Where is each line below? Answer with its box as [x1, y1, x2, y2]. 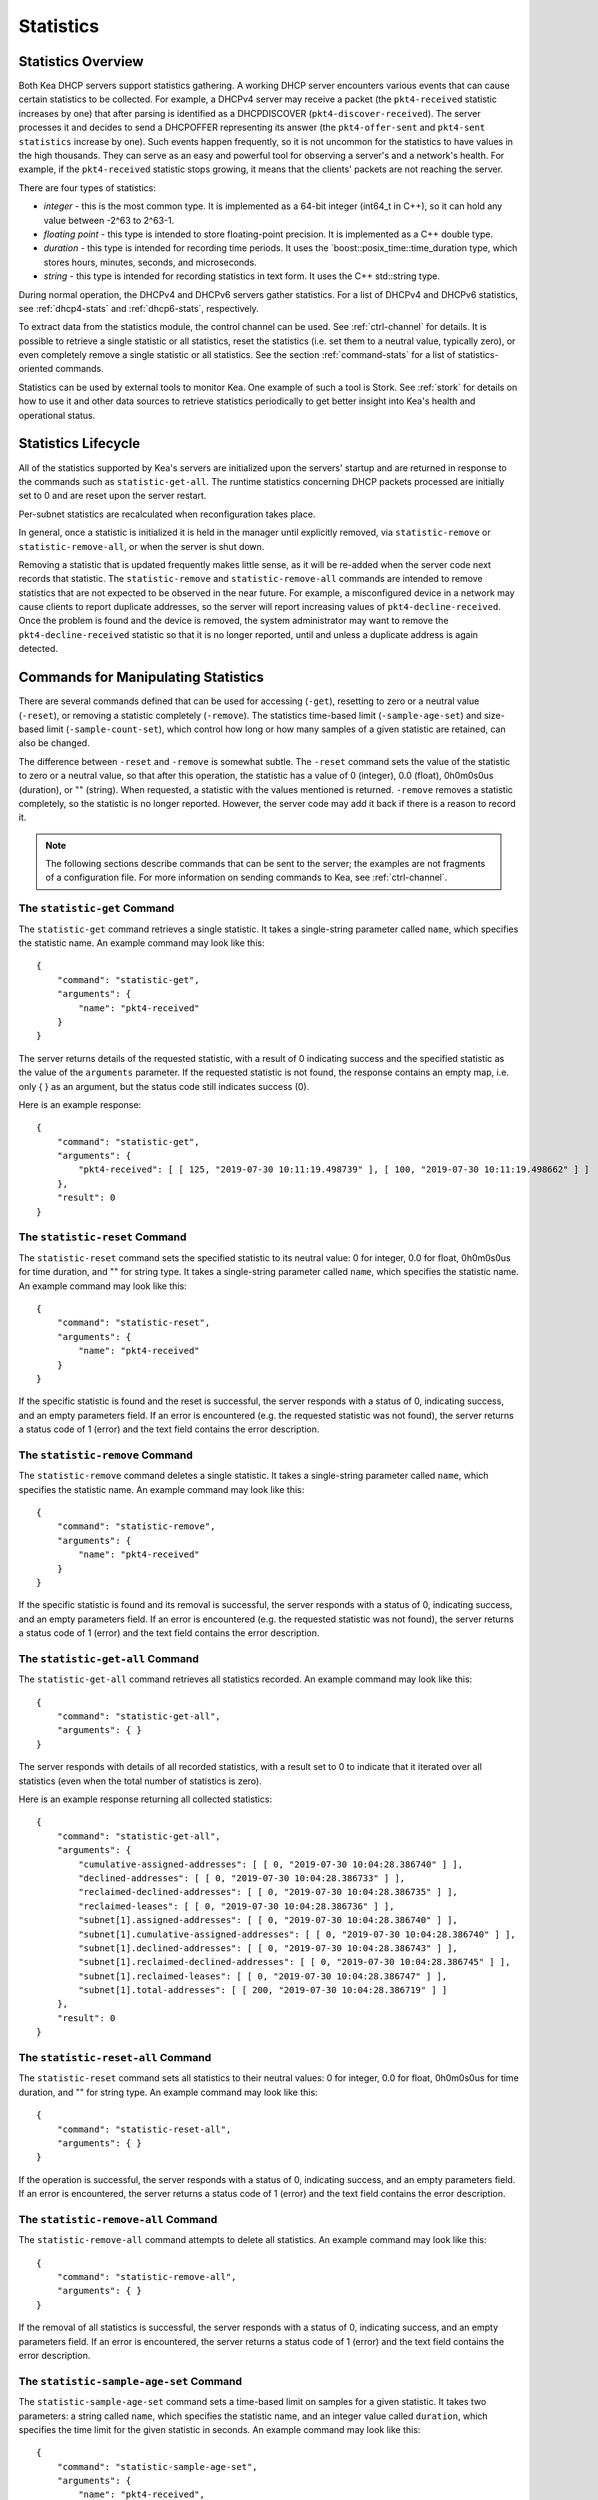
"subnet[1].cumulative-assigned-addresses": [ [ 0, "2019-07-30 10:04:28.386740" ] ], [78, 1928, 517, 1940]
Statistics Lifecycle [18, 435, 141, 452]
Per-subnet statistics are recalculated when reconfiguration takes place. [18, 508, 316, 520]
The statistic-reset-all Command [18, 2051, 212, 2064]
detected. [18, 643, 59, 655]
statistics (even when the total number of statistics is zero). [18, 1775, 262, 1787]
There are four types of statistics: [18, 181, 157, 194]
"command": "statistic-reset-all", [56, 2123, 232, 2135]
